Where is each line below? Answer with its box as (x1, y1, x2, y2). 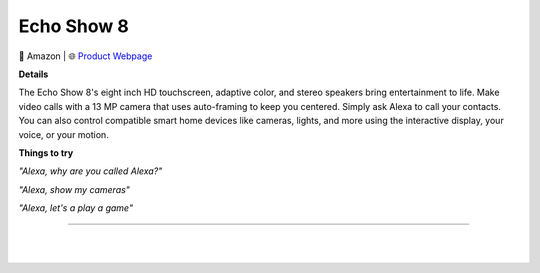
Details (18, 68, 49, 80)
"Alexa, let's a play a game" (18, 202, 134, 214)
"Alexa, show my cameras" (18, 183, 130, 195)
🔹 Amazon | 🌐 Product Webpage (18, 50, 153, 62)
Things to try (18, 146, 74, 159)
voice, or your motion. (18, 128, 109, 140)
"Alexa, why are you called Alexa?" (18, 165, 163, 177)
